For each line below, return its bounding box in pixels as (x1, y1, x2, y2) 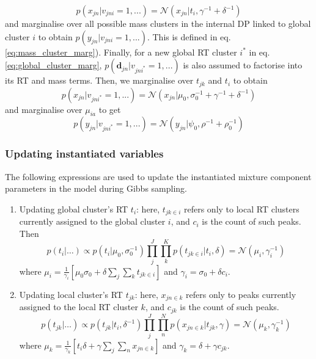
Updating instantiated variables (5, 146, 164, 161)
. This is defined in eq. (147, 30, 231, 43)
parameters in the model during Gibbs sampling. (5, 182, 187, 195)
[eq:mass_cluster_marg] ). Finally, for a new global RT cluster (5, 45, 237, 58)
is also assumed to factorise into (183, 59, 303, 71)
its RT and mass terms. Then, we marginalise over (5, 74, 194, 87)
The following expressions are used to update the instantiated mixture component (5, 170, 312, 183)
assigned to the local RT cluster (19, 300, 138, 313)
